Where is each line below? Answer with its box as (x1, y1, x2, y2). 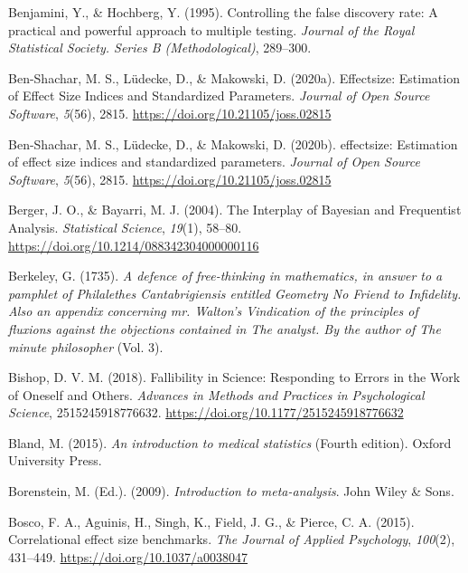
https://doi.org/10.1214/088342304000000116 (8, 235, 259, 254)
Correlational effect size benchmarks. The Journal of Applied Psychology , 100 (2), (8, 530, 455, 549)
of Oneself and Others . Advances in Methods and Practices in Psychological (8, 385, 425, 404)
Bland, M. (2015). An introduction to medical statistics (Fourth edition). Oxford (8, 433, 452, 452)
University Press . (8, 451, 102, 470)
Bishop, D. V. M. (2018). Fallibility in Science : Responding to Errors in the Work (8, 368, 461, 387)
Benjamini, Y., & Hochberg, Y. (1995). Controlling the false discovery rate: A (8, 3, 438, 21)
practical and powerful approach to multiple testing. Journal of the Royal (8, 20, 415, 39)
